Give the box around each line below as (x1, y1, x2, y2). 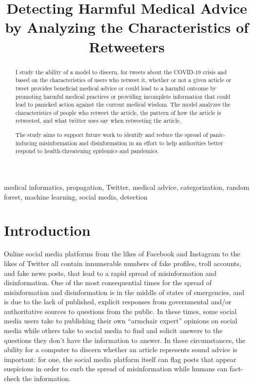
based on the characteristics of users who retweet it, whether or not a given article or (15, 76, 232, 84)
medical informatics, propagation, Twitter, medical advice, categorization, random (4, 182, 250, 192)
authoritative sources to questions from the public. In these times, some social (4, 306, 237, 316)
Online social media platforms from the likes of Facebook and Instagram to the (4, 249, 240, 259)
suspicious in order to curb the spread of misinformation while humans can (4, 363, 228, 374)
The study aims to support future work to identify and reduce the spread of (15, 131, 208, 139)
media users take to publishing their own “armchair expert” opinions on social (4, 316, 237, 326)
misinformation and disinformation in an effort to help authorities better (39, 138, 223, 147)
